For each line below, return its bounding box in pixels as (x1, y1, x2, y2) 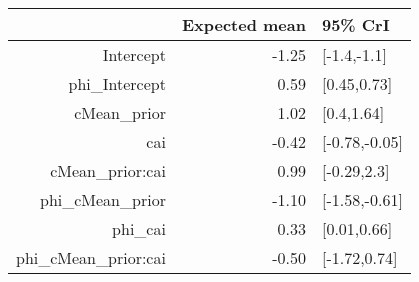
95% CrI (321, 13, 390, 36)
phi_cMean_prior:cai (16, 246, 166, 269)
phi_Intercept (68, 72, 166, 95)
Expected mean (181, 13, 306, 36)
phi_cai (112, 217, 166, 240)
